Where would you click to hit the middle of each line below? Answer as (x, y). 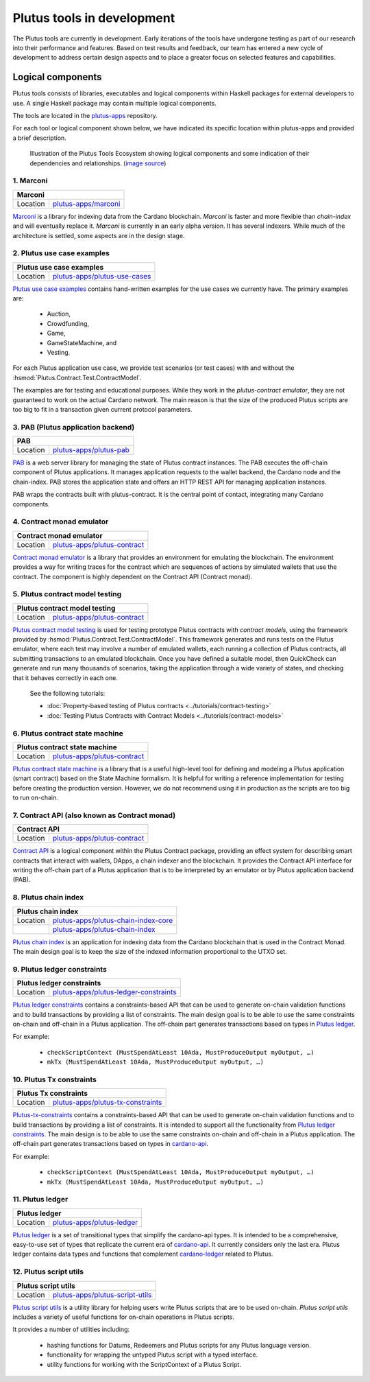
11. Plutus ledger (40, 1199)
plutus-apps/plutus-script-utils (102, 1295)
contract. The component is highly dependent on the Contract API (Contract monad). (133, 576)
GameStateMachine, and (82, 342)
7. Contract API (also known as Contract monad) (94, 815)
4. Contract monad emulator (61, 522)
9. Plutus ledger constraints (60, 969)
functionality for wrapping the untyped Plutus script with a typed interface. (152, 1355)
